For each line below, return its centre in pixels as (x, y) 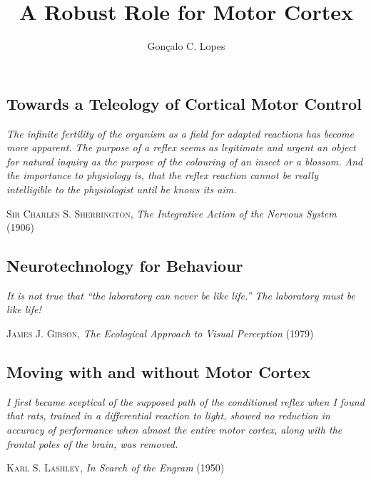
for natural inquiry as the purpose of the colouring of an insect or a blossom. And (185, 161)
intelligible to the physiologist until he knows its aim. (122, 189)
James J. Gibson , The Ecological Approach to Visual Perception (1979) (160, 333)
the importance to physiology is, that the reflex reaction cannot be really (162, 175)
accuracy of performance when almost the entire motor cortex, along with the (174, 430)
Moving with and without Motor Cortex (158, 372)
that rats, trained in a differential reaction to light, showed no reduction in (168, 415)
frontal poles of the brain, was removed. (92, 443)
